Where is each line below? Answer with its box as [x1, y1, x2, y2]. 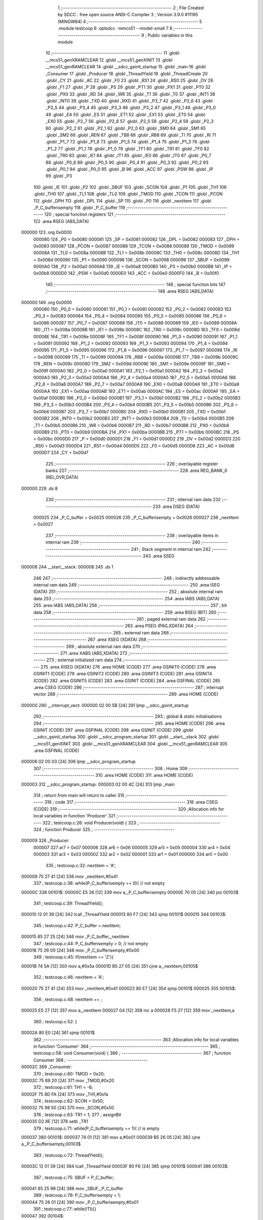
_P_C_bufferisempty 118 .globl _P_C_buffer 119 [33, 204, 125, 210]
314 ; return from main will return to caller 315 [33, 793, 125, 798]
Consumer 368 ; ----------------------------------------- [33, 1057, 148, 1063]
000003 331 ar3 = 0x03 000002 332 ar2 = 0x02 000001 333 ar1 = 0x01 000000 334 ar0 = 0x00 [33, 852, 228, 857]
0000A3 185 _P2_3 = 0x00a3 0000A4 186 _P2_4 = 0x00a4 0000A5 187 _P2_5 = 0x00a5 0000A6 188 [33, 374, 236, 380]
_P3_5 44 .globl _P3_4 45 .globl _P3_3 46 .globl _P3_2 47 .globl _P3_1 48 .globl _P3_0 [45, 105, 216, 111]
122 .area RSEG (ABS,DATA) [33, 218, 90, 224]
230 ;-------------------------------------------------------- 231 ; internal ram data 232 [45, 497, 221, 503]
